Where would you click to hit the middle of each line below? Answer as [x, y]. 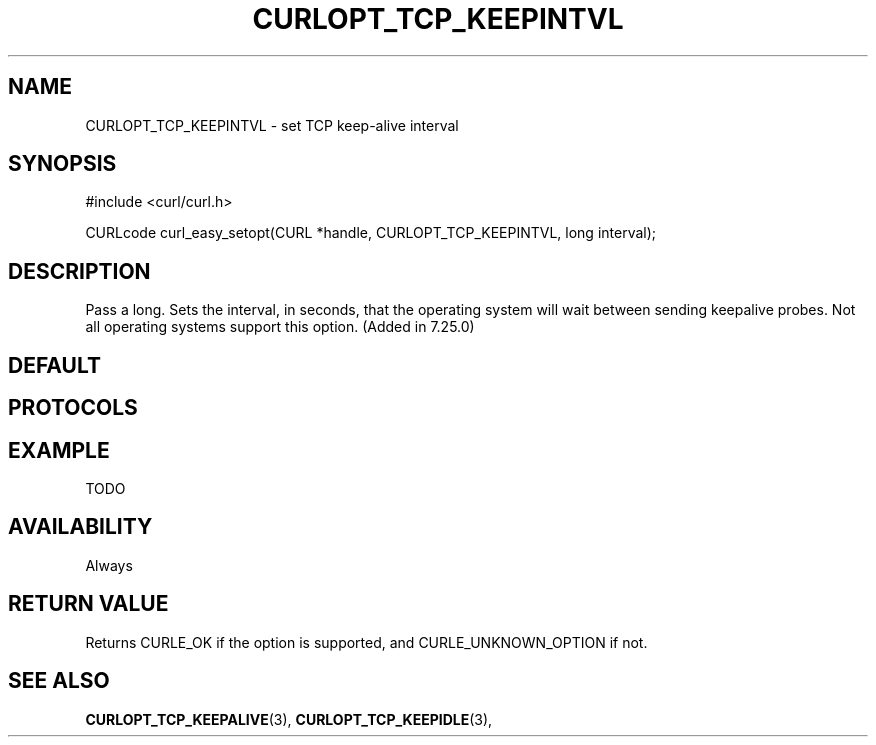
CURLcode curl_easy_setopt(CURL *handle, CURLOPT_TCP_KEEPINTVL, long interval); [371, 233]
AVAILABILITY [80, 527]
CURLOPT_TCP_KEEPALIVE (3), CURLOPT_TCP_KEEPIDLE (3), [289, 719]
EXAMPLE [59, 450]
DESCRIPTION [79, 271]
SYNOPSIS [62, 164]
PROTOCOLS [73, 408]
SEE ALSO [59, 681]
